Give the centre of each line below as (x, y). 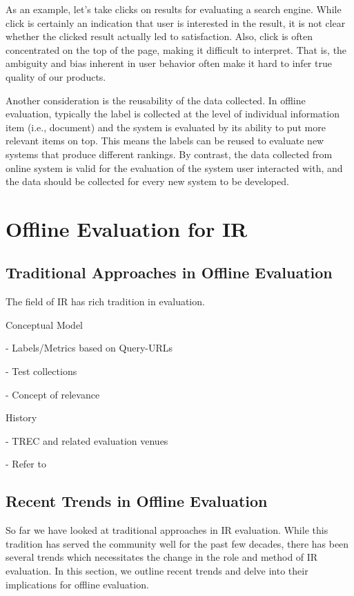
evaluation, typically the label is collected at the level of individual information (173, 114)
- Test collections (41, 371)
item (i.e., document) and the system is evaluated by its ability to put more (166, 127)
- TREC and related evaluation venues (87, 440)
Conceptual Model (45, 324)
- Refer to (26, 464)
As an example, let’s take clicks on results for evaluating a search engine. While (174, 9)
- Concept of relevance (53, 394)
